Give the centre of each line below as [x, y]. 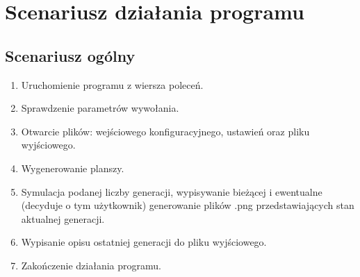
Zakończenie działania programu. [91, 265]
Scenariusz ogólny [70, 55]
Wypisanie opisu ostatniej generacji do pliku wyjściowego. [144, 242]
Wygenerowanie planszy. [73, 168]
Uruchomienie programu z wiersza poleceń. [112, 84]
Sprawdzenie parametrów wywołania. [100, 108]
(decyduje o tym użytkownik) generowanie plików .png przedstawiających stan [188, 205]
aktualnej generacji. [63, 218]
